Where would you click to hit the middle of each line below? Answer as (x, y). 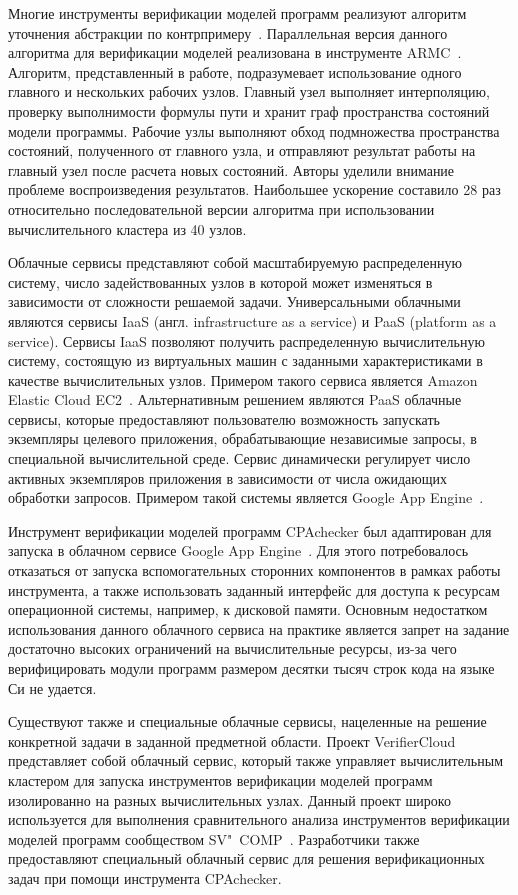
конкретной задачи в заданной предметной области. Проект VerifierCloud (232, 740)
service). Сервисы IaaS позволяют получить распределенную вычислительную (246, 340)
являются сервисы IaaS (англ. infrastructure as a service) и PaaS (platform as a (252, 320)
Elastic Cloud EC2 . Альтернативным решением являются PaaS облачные (235, 399)
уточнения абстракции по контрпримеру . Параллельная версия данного (228, 32)
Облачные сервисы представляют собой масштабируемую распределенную (235, 262)
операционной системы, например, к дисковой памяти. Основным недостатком (248, 609)
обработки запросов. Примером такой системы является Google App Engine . (246, 497)
